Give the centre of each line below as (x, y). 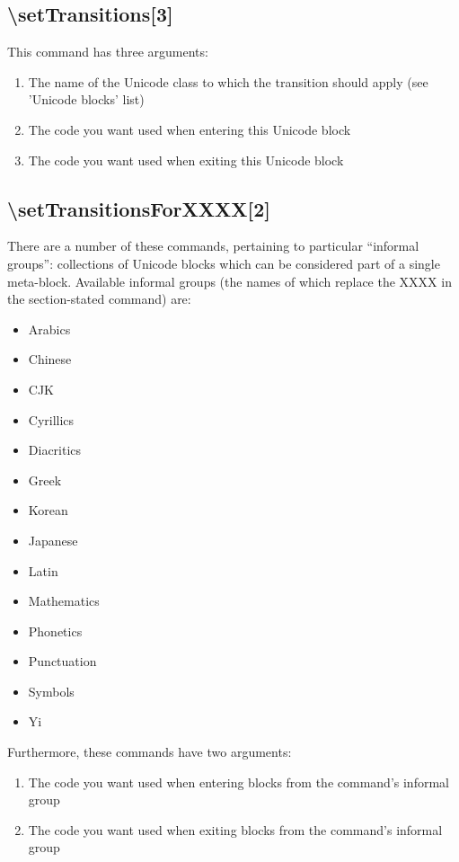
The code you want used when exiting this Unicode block (186, 160)
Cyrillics (51, 419)
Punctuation (62, 661)
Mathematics (64, 601)
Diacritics (55, 450)
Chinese (50, 359)
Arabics (49, 329)
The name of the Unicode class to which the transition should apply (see (228, 81)
